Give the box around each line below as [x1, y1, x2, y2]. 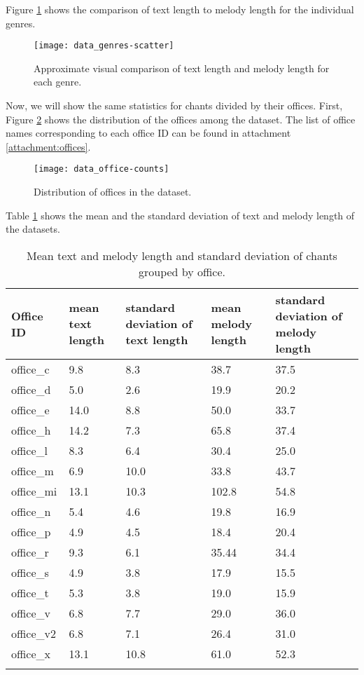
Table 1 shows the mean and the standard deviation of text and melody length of [6, 207, 355, 222]
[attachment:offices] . [6, 139, 91, 154]
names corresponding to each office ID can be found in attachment [6, 125, 291, 140]
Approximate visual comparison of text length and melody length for [34, 60, 330, 75]
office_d [11, 381, 51, 397]
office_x [11, 645, 50, 662]
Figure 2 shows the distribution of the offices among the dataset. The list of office [6, 111, 356, 126]
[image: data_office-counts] [34, 164, 169, 175]
